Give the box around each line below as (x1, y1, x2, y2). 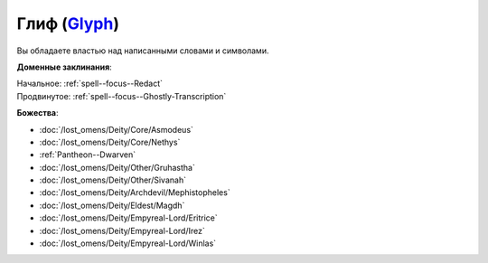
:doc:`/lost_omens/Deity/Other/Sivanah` (39, 174, 187, 185)
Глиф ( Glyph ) (16, 14, 119, 33)
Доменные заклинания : (16, 61, 112, 72)
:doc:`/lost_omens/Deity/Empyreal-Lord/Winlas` (39, 238, 217, 249)
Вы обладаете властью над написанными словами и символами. (16, 45, 269, 56)
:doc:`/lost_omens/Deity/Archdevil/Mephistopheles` (39, 187, 230, 198)
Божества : (16, 108, 59, 118)
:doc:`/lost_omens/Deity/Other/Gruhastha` (39, 162, 196, 173)
